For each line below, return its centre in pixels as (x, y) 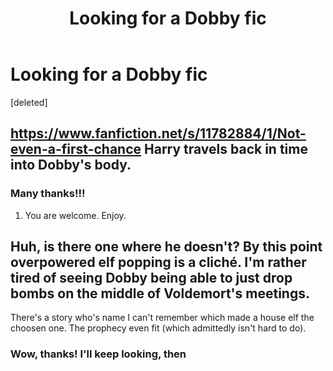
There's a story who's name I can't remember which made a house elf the (162, 318)
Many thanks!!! (48, 194)
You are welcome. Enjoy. (75, 215)
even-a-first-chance (76, 149)
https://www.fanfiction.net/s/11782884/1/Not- (158, 133)
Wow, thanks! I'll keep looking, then (98, 354)
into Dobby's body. (71, 165)
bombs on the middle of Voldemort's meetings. (160, 293)
